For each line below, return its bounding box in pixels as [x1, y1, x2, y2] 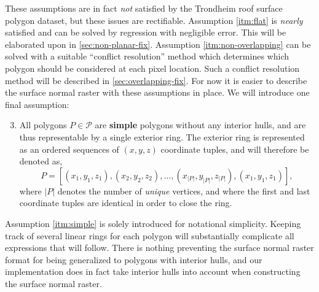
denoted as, [19, 155, 63, 167]
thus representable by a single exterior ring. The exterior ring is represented [19, 130, 305, 143]
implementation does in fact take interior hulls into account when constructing [5, 265, 301, 278]
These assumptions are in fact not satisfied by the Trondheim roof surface [5, 2, 283, 14]
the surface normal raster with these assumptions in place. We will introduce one [5, 86, 310, 99]
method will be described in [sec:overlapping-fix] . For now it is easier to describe [5, 74, 307, 86]
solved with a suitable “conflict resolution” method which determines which [5, 50, 289, 63]
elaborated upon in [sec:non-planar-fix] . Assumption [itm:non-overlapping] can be [5, 37, 311, 50]
